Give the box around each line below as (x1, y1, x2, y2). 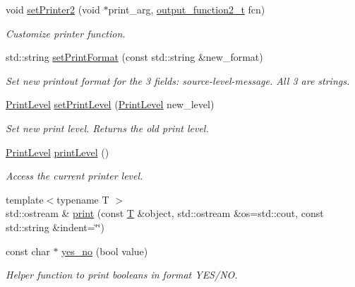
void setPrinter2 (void (6, 2, 100, 16)
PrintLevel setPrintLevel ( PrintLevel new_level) (6, 97, 215, 112)
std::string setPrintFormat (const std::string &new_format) (6, 49, 263, 64)
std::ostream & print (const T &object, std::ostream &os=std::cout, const (6, 206, 324, 221)
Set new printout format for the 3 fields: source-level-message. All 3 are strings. (6, 73, 350, 88)
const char (6, 243, 50, 258)
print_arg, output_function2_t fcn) (108, 2, 265, 16)
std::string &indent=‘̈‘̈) (6, 219, 104, 234)
